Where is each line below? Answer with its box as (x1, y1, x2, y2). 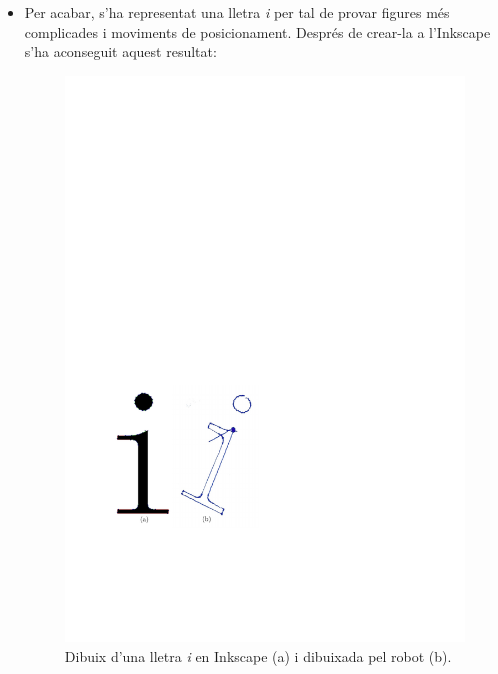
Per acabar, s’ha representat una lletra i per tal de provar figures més (24, 2, 450, 22)
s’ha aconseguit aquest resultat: (24, 41, 217, 62)
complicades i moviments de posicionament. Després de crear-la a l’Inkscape (24, 21, 491, 42)
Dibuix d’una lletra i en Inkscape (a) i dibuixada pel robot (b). (64, 645, 452, 666)
